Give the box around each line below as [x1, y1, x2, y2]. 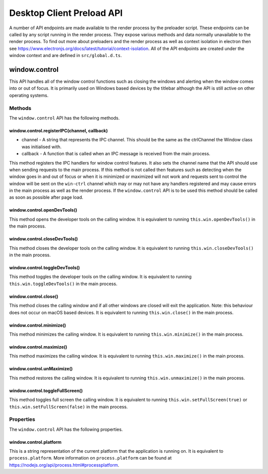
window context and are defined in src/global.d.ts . [9, 53, 122, 59]
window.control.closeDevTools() [9, 236, 78, 242]
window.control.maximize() [9, 344, 67, 350]
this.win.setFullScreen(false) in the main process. [9, 404, 128, 410]
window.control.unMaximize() [9, 366, 73, 372]
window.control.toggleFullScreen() [9, 387, 83, 394]
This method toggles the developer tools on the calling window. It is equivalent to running [9, 274, 192, 280]
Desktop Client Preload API [9, 7, 123, 18]
